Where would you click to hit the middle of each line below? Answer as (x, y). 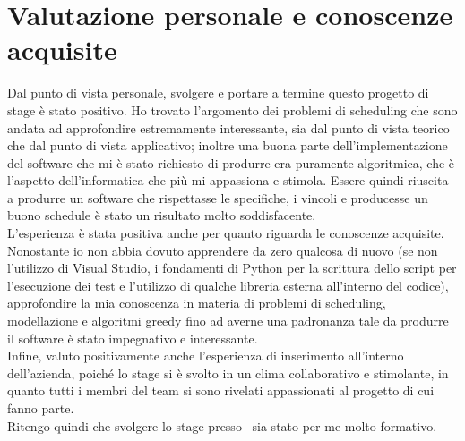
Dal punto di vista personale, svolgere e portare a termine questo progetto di (218, 93)
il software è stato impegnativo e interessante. (133, 338)
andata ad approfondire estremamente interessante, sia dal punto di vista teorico (228, 127)
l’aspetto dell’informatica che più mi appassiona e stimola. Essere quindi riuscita (228, 180)
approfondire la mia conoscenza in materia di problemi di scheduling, (197, 303)
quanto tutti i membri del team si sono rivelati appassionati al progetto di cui (221, 390)
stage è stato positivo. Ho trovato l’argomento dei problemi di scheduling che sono (232, 110)
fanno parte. (41, 408)
